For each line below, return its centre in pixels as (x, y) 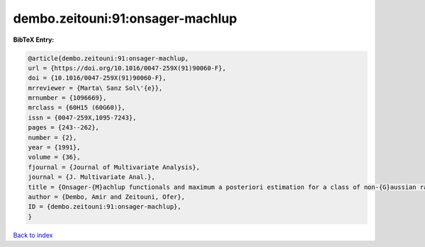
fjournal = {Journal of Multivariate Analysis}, (114, 167)
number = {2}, (52, 137)
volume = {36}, (54, 157)
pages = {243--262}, (63, 128)
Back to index (33, 235)
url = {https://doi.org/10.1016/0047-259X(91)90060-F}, (127, 68)
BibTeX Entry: (34, 40)
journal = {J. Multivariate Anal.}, (92, 177)
